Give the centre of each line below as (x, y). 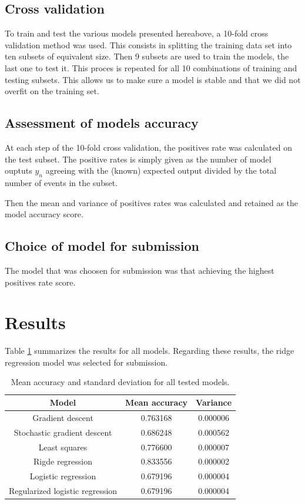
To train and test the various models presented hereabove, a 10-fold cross (137, 33)
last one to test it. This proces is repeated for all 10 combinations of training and (151, 67)
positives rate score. (40, 282)
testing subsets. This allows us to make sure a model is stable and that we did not (153, 79)
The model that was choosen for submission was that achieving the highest (140, 270)
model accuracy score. (44, 214)
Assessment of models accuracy (102, 123)
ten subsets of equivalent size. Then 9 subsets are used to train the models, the (147, 56)
